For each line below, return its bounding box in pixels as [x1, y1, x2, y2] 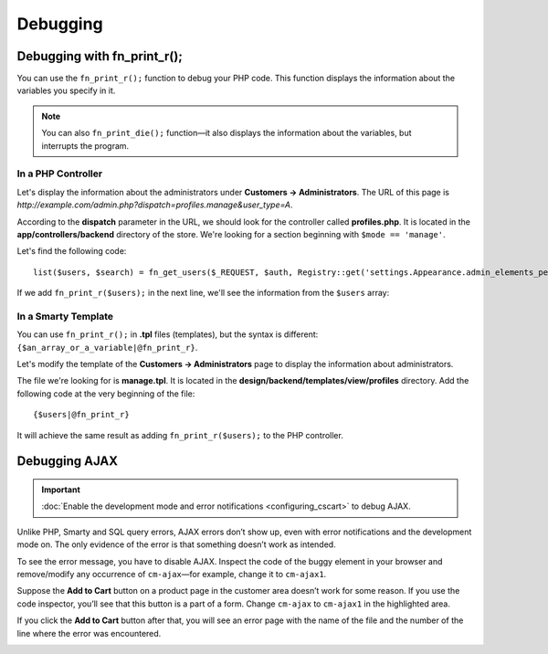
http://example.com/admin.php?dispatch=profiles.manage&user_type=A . [16, 199, 293, 210]
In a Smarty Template [16, 310, 114, 322]
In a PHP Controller [16, 167, 103, 180]
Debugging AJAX [16, 453, 119, 469]
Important [41, 484, 81, 495]
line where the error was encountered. [16, 628, 162, 638]
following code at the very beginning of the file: [16, 388, 195, 399]
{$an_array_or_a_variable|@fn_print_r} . [16, 342, 198, 353]
